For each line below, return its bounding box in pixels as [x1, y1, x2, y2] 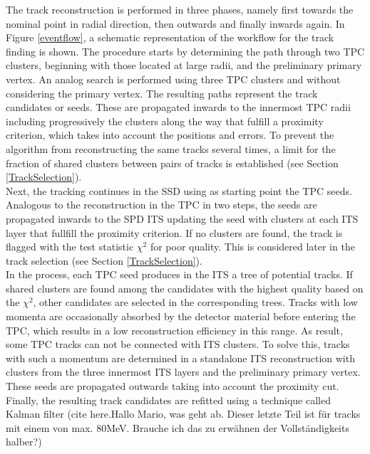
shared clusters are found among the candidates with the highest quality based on [6, 280, 364, 295]
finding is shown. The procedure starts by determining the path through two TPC [6, 43, 365, 58]
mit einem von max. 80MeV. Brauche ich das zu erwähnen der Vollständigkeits [6, 420, 349, 435]
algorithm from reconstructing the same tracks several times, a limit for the [6, 141, 336, 156]
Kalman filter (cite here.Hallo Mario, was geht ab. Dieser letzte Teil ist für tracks [6, 406, 361, 421]
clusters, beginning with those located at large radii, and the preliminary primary [6, 58, 362, 73]
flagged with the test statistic [6, 239, 134, 254]
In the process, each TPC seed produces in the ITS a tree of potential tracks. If [6, 267, 353, 282]
